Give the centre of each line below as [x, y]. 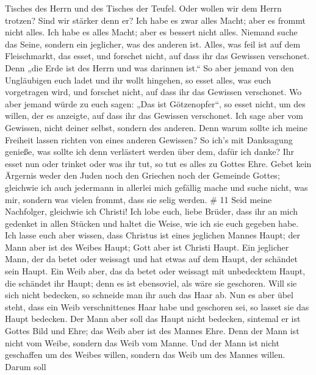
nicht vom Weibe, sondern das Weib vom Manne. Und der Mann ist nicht [142, 342]
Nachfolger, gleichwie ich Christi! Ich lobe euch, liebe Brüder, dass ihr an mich [152, 211]
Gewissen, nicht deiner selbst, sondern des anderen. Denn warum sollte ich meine [156, 127]
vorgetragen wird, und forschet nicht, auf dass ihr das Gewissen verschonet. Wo [153, 92]
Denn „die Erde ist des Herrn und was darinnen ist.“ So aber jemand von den [149, 67]
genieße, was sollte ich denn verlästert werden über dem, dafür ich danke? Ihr [150, 152]
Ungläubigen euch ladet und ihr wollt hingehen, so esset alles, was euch [138, 80]
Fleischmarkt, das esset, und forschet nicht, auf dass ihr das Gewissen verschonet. [157, 56]
